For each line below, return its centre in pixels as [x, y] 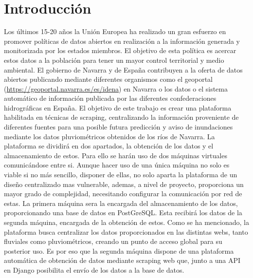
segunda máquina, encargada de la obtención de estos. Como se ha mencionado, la [126, 222]
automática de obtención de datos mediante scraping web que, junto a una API [122, 260]
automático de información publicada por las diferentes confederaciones [110, 98]
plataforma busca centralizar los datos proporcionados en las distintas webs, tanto [126, 232]
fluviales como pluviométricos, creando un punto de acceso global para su [113, 241]
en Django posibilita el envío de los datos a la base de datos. [94, 269]
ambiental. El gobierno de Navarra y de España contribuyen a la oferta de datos [123, 69]
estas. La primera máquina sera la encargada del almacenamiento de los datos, [121, 203]
